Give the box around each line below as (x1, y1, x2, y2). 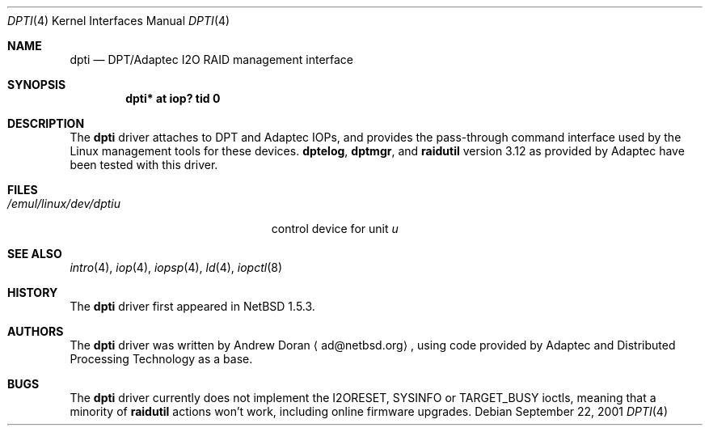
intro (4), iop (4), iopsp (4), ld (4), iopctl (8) (70, 260, 283, 274)
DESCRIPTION (7, 116, 85, 130)
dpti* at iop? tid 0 (125, 91, 221, 105)
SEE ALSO (7, 247, 62, 260)
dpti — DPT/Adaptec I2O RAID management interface (70, 53, 354, 66)
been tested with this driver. (70, 158, 218, 172)
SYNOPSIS (7, 78, 66, 91)
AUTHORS (7, 324, 64, 338)
